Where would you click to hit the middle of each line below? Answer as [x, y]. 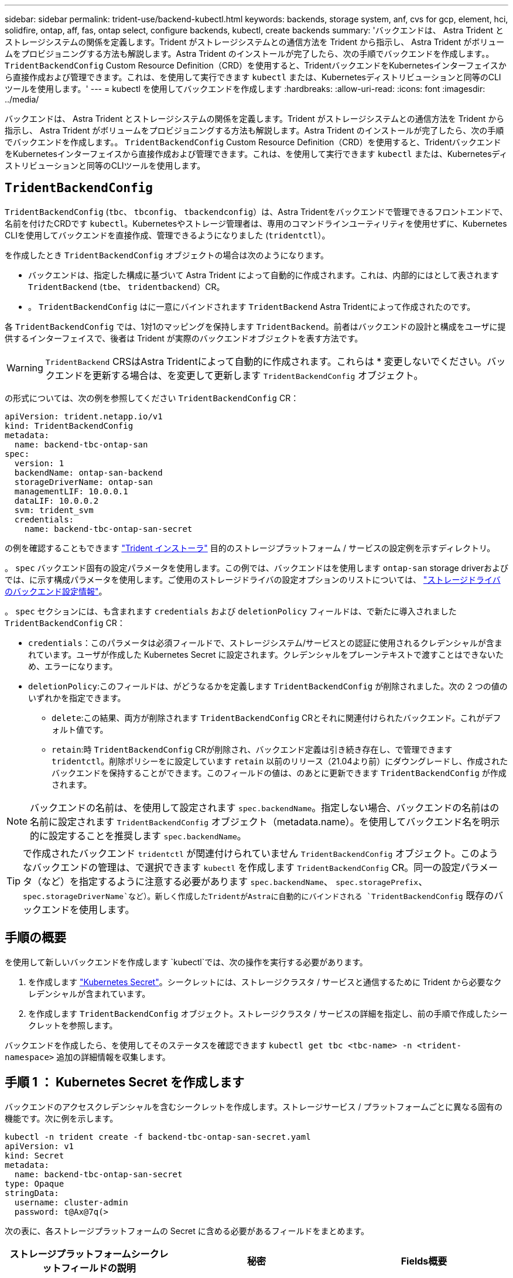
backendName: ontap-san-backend [88, 472]
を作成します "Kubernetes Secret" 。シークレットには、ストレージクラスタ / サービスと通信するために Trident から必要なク [265, 982]
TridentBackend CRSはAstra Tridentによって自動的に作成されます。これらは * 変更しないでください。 [266, 361]
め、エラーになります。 [73, 666]
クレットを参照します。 [73, 1025]
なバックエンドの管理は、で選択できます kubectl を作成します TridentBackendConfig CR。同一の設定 [242, 867]
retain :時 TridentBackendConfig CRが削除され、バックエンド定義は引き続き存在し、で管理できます [252, 749]
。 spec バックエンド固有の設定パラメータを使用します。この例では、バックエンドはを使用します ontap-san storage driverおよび [256, 568]
